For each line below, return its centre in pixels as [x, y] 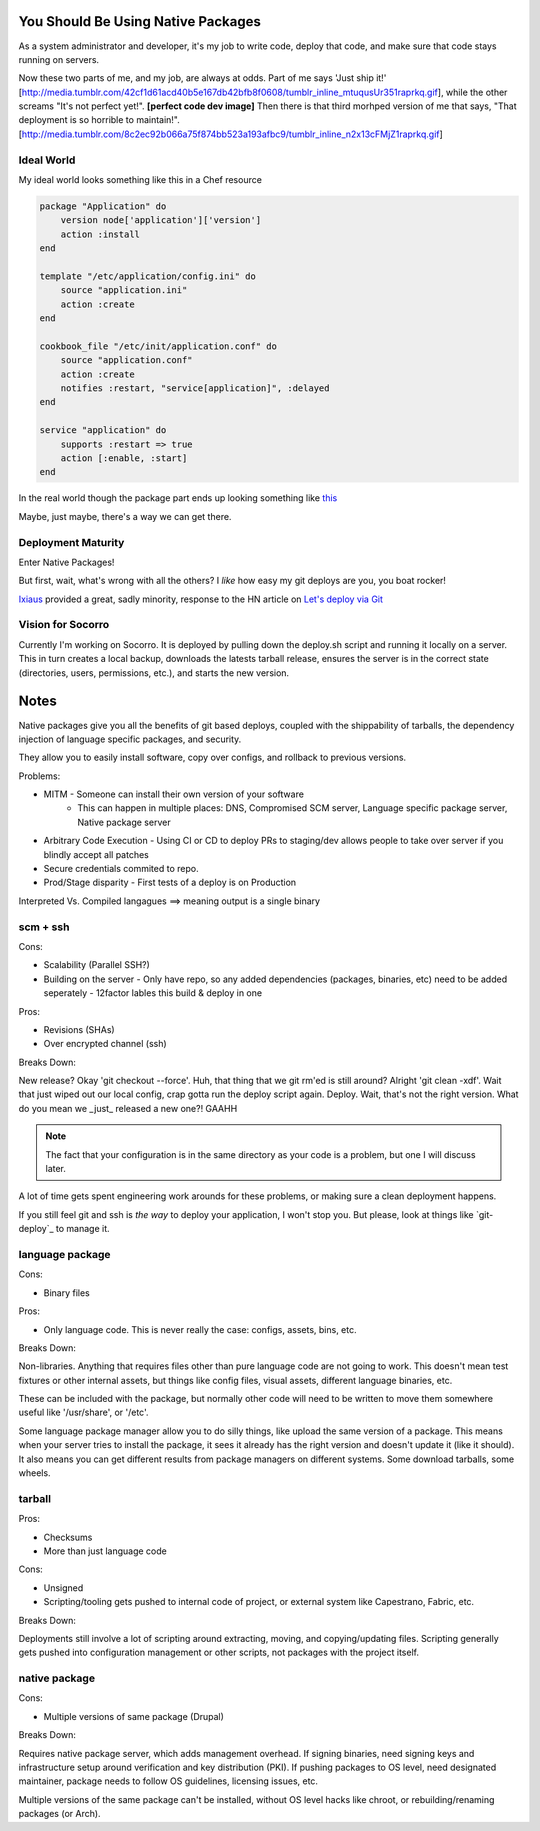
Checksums [68, 1537]
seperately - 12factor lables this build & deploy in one [153, 993]
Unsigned [63, 1587]
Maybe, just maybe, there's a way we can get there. [125, 516]
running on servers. [59, 59]
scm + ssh [44, 927]
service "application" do [103, 430]
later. [56, 1169]
